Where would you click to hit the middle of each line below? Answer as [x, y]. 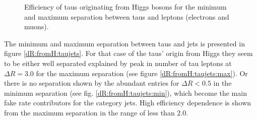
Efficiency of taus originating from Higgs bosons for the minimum [125, 7]
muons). [37, 26]
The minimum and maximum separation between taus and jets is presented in [124, 43]
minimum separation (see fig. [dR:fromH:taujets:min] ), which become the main [125, 93]
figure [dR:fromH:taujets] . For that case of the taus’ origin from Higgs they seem [128, 53]
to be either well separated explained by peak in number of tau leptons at [118, 63]
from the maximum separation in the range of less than [89, 112]
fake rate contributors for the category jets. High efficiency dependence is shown [128, 103]
